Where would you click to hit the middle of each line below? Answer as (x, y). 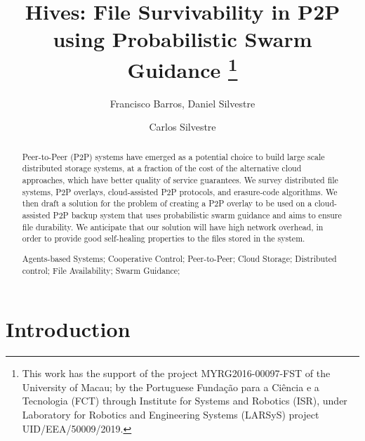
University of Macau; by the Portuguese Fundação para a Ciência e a (171, 387)
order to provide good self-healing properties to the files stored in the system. (164, 238)
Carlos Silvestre (182, 127)
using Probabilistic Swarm (182, 39)
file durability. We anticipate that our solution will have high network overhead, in (173, 226)
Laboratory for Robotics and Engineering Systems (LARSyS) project (171, 414)
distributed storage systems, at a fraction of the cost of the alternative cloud (162, 168)
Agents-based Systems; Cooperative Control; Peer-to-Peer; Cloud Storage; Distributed (179, 258)
